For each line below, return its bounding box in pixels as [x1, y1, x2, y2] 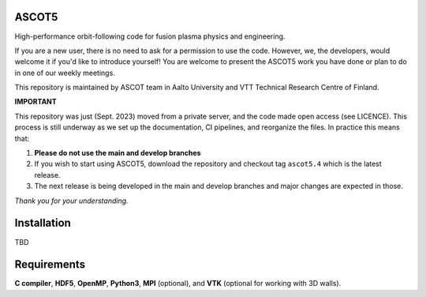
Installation [14, 216, 71, 230]
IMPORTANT [14, 97, 57, 107]
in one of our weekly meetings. [14, 68, 116, 77]
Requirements [14, 258, 86, 272]
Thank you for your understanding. [14, 196, 129, 205]
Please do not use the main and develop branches [34, 148, 201, 158]
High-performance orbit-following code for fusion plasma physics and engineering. [14, 32, 286, 41]
